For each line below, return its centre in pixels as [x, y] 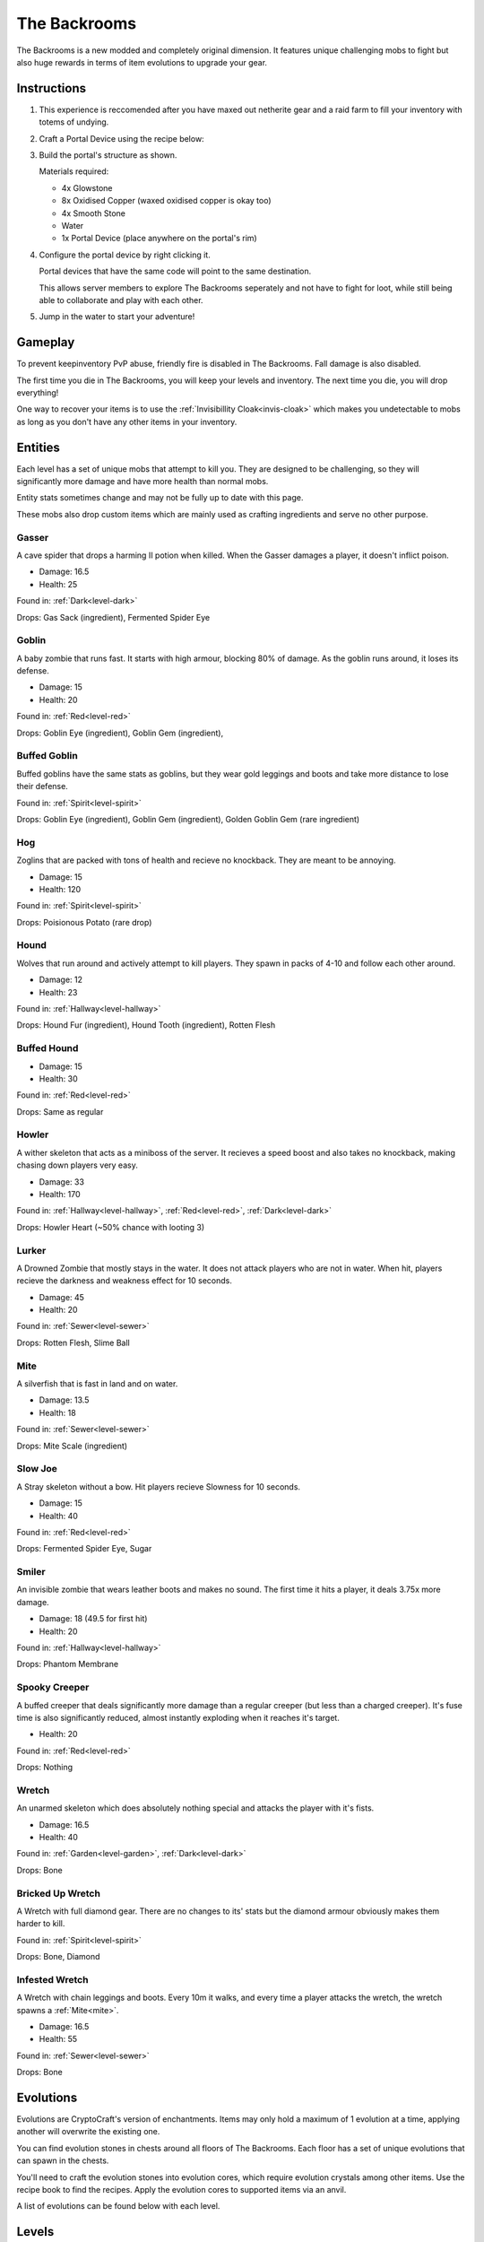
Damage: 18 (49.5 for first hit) [93, 1619]
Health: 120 [60, 889]
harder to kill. [41, 1924]
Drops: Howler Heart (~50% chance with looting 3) [111, 1227]
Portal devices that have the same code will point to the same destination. [175, 271]
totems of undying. [74, 122]
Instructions [52, 88]
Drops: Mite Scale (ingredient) [72, 1446]
